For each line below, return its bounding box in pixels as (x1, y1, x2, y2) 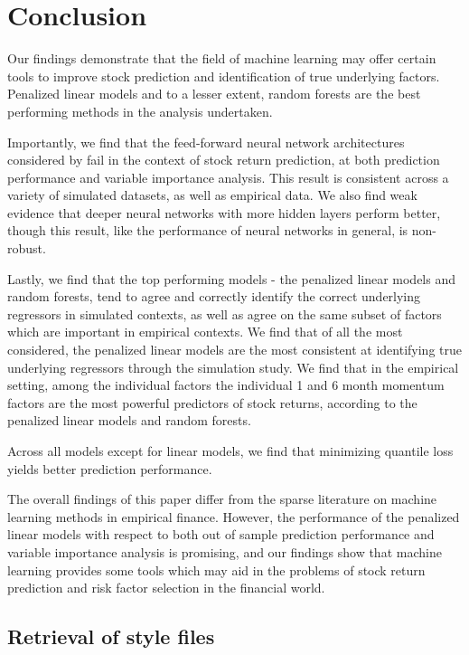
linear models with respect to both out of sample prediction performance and (7, 525, 435, 544)
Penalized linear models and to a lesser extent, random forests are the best (7, 84, 421, 103)
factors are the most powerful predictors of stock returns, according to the (7, 393, 417, 412)
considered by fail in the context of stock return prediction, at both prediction (7, 150, 440, 169)
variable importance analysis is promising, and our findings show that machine (7, 542, 442, 561)
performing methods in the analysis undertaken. (7, 101, 273, 120)
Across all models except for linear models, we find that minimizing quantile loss (7, 441, 454, 460)
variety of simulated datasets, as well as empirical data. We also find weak (7, 185, 417, 204)
